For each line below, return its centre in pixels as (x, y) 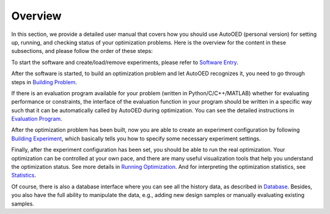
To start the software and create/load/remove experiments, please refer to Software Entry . (125, 62)
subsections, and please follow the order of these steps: (82, 51)
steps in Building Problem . (44, 82)
